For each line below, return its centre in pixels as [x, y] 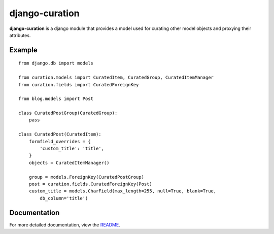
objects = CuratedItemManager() [69, 163]
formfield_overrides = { [60, 141]
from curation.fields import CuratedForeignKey [79, 85]
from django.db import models [56, 63]
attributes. [20, 35]
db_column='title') [64, 198]
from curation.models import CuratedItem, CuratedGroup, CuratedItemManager [116, 78]
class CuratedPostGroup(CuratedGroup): [68, 113]
